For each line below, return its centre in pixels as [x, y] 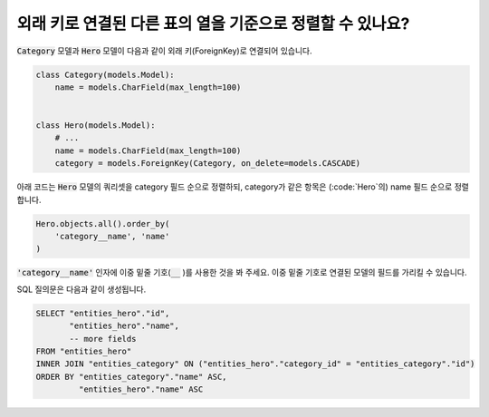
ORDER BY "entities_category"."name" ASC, [131, 377]
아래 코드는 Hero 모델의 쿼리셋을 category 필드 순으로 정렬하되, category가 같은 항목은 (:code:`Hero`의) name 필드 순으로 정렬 [243, 187]
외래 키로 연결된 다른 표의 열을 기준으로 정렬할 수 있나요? [213, 24]
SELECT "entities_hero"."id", [103, 313]
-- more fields [103, 339]
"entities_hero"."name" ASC [141, 389]
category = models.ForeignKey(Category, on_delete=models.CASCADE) [208, 164]
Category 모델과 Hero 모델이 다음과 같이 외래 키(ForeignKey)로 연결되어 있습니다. [164, 51]
